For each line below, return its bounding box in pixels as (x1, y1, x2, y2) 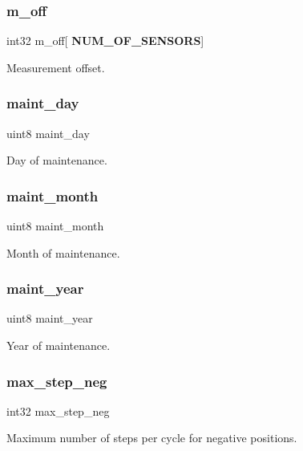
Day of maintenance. (6, 152, 107, 169)
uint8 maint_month (6, 217, 104, 234)
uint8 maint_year (6, 310, 93, 327)
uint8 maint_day (6, 124, 90, 141)
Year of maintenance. (6, 337, 111, 354)
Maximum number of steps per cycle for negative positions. (6, 429, 297, 446)
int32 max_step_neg (6, 402, 110, 419)
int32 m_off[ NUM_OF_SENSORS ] (6, 32, 204, 49)
